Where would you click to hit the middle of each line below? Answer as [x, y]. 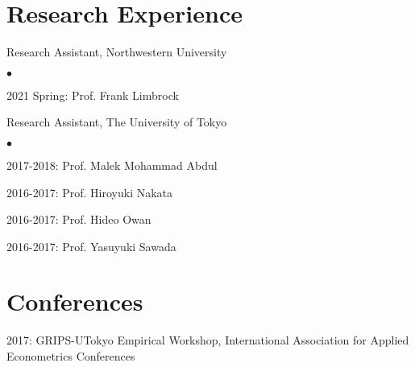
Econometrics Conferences [71, 356]
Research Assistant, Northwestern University [117, 52]
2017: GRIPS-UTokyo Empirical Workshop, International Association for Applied [208, 340]
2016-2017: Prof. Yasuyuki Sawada [91, 246]
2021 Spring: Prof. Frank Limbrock [93, 95]
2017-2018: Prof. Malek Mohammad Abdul [112, 165]
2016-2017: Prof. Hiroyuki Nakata [90, 192]
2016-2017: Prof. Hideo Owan [79, 219]
